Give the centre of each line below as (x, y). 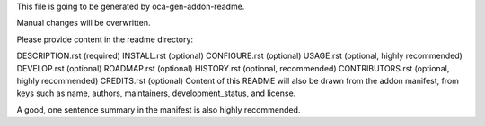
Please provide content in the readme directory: (105, 39)
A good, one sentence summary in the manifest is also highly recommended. (159, 109)
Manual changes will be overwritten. (84, 23)
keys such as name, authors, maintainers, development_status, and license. (156, 93)
